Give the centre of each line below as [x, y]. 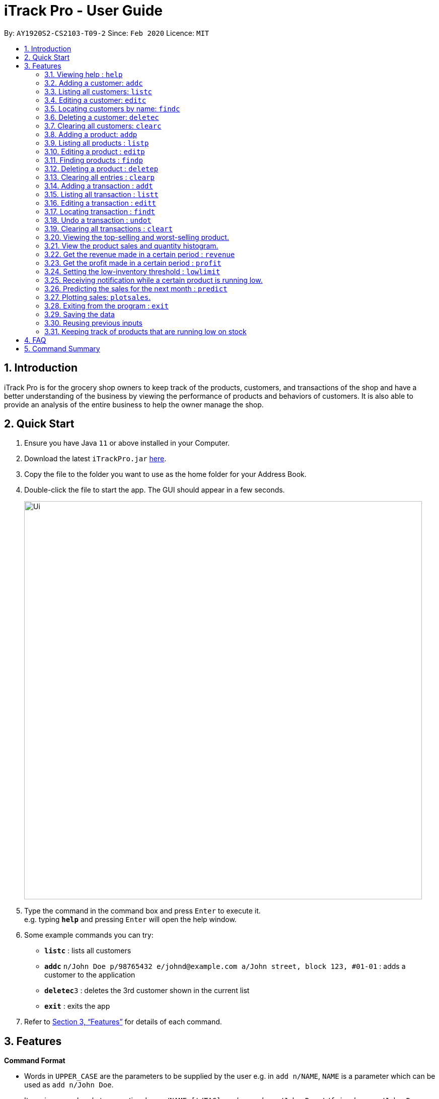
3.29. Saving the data [80, 314]
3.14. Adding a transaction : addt [99, 186]
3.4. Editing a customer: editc [95, 100]
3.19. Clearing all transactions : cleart [108, 228]
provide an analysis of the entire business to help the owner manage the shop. [134, 404]
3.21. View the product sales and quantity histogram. [131, 246]
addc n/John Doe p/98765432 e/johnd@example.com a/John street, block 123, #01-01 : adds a [225, 966]
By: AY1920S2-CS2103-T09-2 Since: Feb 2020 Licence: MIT [107, 33]
